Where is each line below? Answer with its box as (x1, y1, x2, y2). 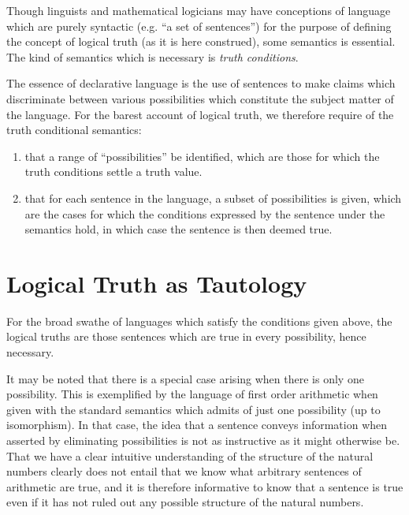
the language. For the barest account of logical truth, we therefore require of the (6, 106, 394, 122)
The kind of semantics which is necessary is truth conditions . (6, 48, 299, 65)
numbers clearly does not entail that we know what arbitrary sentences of (6, 463, 362, 480)
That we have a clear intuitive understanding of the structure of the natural (6, 447, 374, 464)
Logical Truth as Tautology (6, 267, 307, 299)
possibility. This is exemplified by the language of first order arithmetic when (6, 386, 378, 402)
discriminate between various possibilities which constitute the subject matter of (6, 90, 394, 106)
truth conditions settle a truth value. (24, 163, 203, 180)
